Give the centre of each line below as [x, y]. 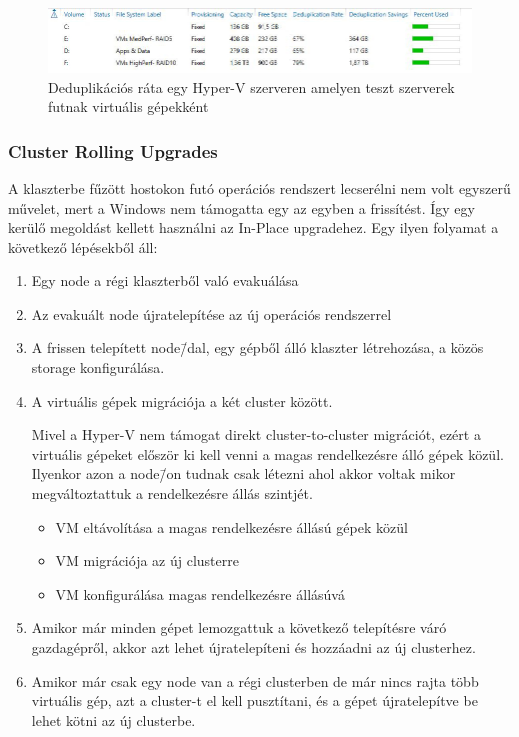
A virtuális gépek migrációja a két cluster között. [182, 400]
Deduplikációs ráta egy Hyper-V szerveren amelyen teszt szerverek [251, 86]
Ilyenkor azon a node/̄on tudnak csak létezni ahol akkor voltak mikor [243, 473]
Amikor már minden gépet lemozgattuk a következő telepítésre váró [239, 627]
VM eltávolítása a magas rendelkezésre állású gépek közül [231, 526]
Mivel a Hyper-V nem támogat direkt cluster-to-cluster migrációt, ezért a [256, 434]
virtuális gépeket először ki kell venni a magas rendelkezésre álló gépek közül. [267, 453]
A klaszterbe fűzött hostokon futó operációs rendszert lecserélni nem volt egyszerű [259, 187]
